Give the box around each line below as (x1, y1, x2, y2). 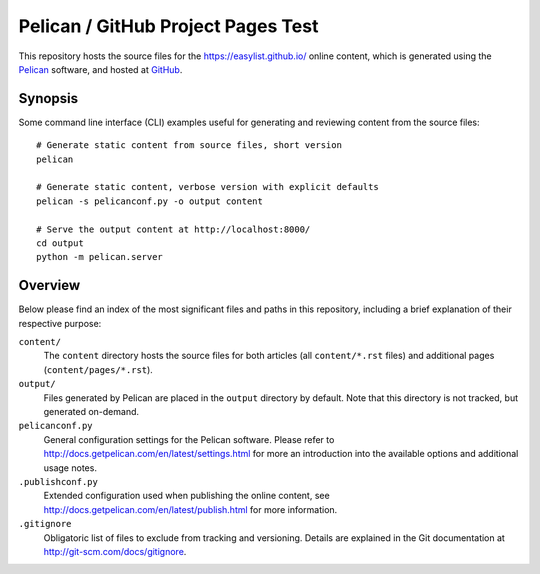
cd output (36, 237, 84, 249)
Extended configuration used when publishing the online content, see (43, 490, 330, 502)
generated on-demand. (43, 406, 140, 417)
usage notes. (43, 461, 97, 474)
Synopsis (18, 90, 79, 107)
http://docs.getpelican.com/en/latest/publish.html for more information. (43, 503, 338, 515)
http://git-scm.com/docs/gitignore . (43, 545, 187, 557)
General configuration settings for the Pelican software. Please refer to (43, 433, 335, 445)
